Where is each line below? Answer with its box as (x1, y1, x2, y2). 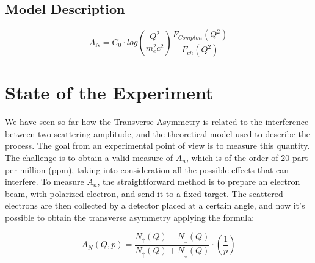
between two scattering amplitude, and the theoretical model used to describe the (5, 127, 311, 140)
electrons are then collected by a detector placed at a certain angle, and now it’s (5, 199, 305, 212)
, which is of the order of (186, 151, 278, 164)
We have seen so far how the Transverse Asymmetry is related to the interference (5, 115, 309, 128)
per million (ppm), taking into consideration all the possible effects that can (5, 163, 289, 176)
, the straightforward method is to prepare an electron (97, 175, 300, 188)
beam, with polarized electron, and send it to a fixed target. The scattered (5, 187, 283, 200)
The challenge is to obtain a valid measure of (5, 151, 173, 164)
